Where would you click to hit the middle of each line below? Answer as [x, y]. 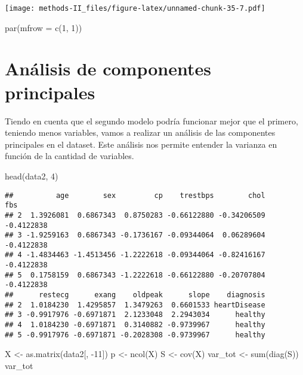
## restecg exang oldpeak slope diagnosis [135, 295]
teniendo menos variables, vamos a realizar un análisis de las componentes [140, 132]
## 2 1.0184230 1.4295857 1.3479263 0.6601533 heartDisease [135, 305]
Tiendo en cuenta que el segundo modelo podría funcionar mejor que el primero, [151, 121]
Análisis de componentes [108, 68]
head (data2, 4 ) [32, 176]
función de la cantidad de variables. [69, 156]
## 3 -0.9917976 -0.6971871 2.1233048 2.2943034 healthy [135, 315]
